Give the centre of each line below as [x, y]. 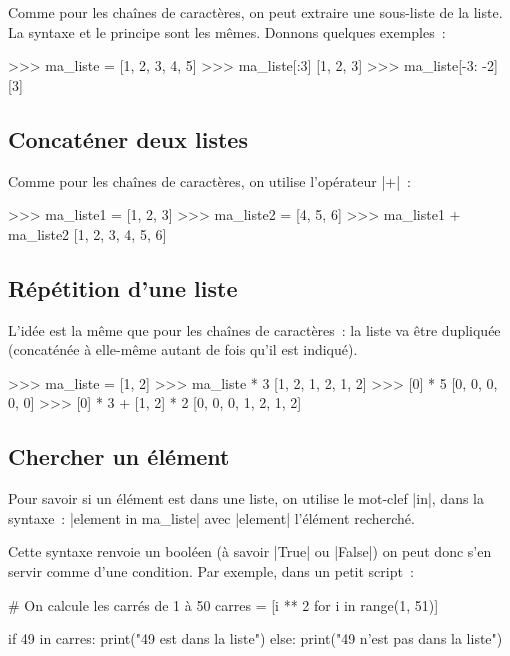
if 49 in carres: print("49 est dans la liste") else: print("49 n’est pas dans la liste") [255, 638]
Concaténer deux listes [128, 138]
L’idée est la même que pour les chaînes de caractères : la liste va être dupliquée [254, 329]
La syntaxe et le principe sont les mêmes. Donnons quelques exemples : [227, 31]
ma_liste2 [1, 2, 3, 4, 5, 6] [87, 233]
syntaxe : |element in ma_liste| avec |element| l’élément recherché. [211, 517]
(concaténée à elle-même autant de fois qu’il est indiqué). [183, 349]
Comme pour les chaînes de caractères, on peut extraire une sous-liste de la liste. [255, 12]
